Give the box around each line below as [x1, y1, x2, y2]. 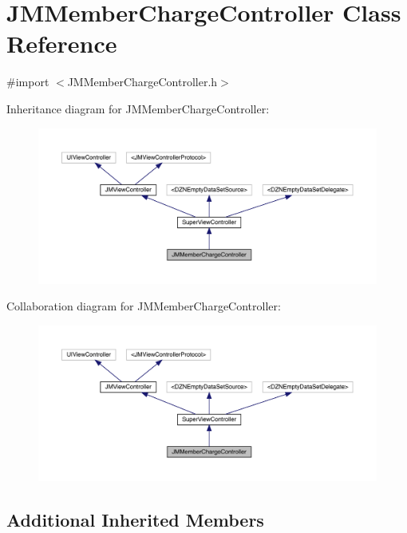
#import [6, 73, 49, 90]
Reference [6, 27, 117, 60]
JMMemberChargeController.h [67, 73, 218, 90]
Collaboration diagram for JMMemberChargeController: [6, 298, 281, 314]
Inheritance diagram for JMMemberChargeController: [6, 100, 270, 116]
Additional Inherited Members [6, 507, 264, 531]
